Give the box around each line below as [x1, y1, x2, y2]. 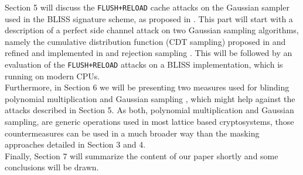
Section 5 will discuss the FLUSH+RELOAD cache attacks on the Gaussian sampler [5, 1, 290, 13]
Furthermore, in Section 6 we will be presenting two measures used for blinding [5, 81, 290, 93]
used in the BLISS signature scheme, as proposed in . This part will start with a [5, 12, 293, 24]
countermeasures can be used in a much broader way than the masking [5, 127, 260, 139]
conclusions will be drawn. [5, 161, 99, 173]
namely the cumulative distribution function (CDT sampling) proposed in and [5, 35, 286, 47]
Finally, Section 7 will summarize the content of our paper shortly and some [5, 149, 278, 162]
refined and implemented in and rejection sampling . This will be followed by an [5, 47, 292, 59]
